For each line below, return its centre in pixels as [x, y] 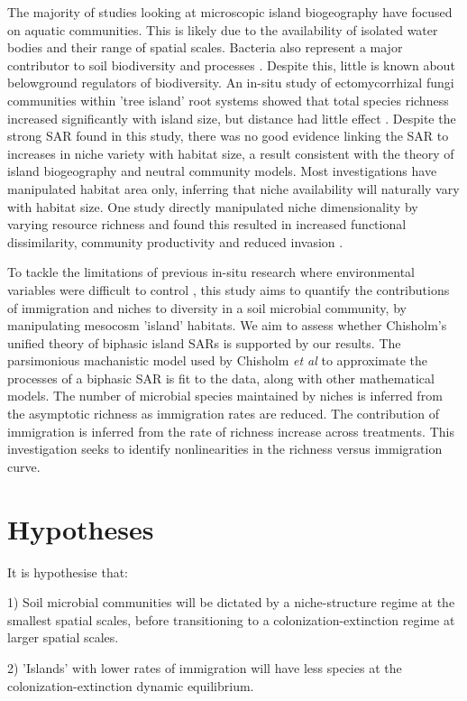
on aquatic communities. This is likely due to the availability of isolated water [223, 29]
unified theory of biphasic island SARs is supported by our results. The [204, 342]
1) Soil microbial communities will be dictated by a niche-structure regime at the [231, 602]
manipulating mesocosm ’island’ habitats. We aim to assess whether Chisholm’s [227, 325]
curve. [24, 466]
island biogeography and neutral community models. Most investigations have [222, 171]
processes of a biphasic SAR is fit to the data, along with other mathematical [221, 378]
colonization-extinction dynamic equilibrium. [131, 685]
